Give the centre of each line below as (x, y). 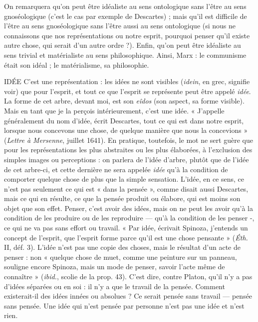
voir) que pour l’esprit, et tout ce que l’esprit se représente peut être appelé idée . (128, 91)
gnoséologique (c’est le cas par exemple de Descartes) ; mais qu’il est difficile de (126, 16)
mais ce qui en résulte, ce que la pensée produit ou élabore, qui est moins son (122, 198)
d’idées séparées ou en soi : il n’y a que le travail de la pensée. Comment (115, 286)
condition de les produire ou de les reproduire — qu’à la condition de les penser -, (129, 218)
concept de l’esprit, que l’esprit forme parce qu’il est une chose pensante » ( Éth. (126, 237)
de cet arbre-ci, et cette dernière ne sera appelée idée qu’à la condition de (116, 169)
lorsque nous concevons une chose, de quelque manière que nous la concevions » (126, 130)
